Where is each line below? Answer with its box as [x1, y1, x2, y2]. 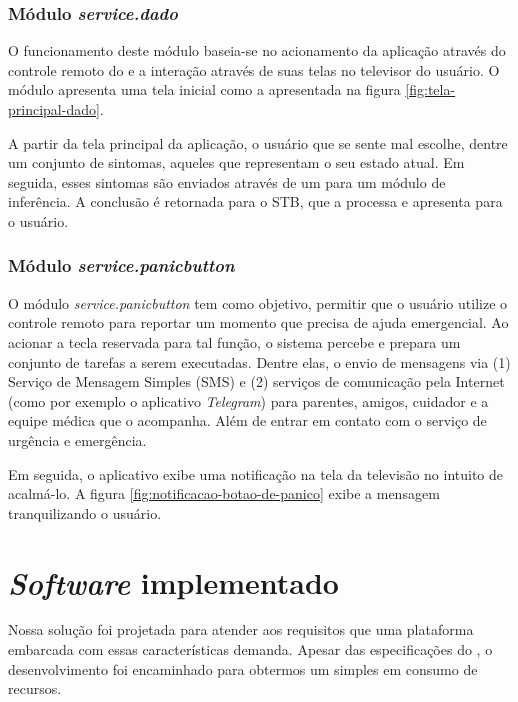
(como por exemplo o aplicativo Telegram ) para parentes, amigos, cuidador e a [8, 390, 489, 411]
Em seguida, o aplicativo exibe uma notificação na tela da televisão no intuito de [8, 463, 504, 484]
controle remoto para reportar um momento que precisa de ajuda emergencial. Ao [8, 312, 509, 333]
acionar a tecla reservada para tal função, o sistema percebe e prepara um [8, 331, 461, 352]
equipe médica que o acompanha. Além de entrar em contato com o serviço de [8, 410, 487, 431]
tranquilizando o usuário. [8, 502, 162, 523]
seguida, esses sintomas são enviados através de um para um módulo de [8, 171, 446, 192]
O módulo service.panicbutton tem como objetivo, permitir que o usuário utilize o [8, 292, 508, 313]
